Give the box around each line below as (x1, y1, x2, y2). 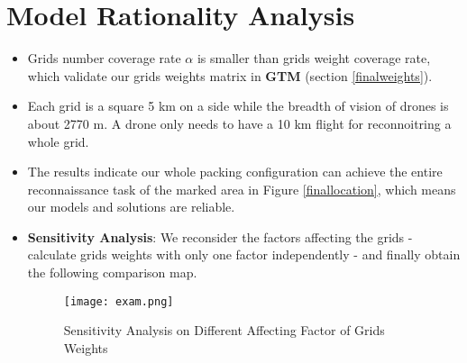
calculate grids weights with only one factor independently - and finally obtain (27, 245, 461, 264)
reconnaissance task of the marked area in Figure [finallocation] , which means (27, 179, 456, 198)
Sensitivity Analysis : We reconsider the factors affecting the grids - (27, 227, 413, 246)
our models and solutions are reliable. (27, 197, 235, 216)
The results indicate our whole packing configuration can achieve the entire (27, 162, 443, 181)
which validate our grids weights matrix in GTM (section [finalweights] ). (27, 66, 433, 85)
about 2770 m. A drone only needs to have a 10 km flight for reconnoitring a (27, 113, 452, 132)
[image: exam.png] (63, 295, 174, 308)
